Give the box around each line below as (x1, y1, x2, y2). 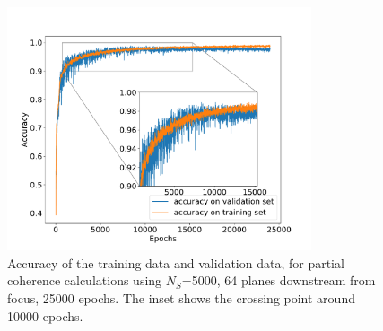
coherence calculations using (7, 271, 162, 290)
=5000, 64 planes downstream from (181, 271, 376, 290)
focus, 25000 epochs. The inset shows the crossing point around (7, 289, 355, 308)
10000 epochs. (7, 306, 83, 325)
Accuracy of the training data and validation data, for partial (7, 253, 344, 272)
